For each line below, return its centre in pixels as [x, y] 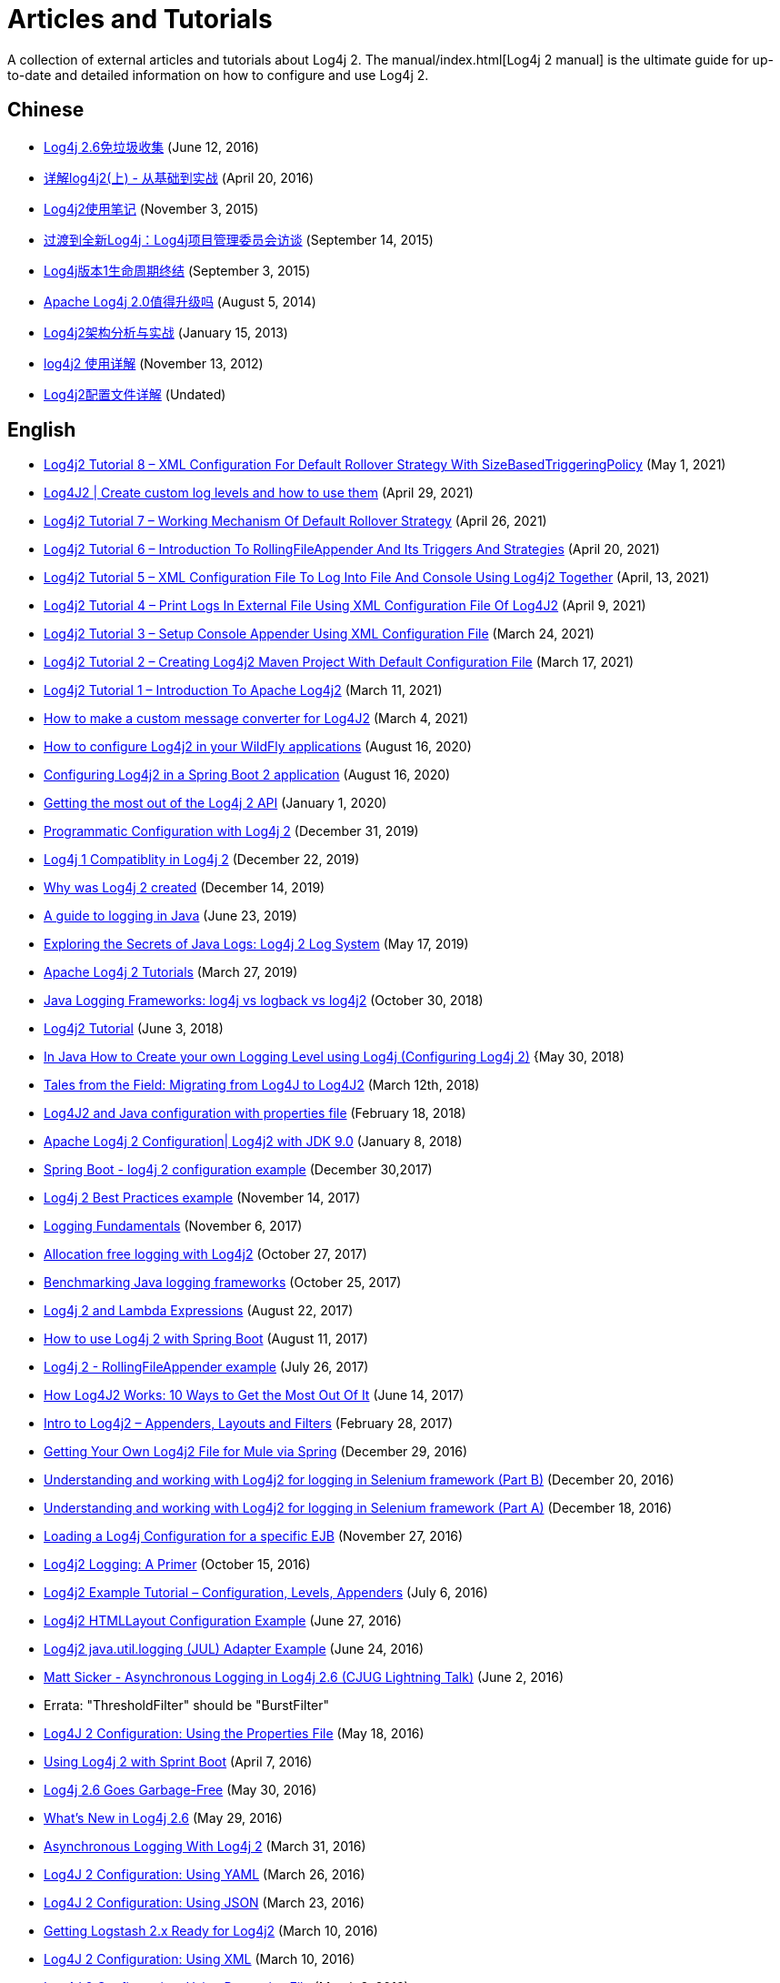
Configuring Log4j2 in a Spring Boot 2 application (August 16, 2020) [247, 775]
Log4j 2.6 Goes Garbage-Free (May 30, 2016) [180, 1790]
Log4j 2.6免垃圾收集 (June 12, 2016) [151, 146]
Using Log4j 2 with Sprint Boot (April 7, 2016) [178, 1762]
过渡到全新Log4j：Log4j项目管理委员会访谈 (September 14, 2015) [239, 239]
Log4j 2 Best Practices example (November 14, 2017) [202, 1198]
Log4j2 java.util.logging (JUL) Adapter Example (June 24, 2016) [234, 1649]
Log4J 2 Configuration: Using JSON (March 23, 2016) [205, 1903]
